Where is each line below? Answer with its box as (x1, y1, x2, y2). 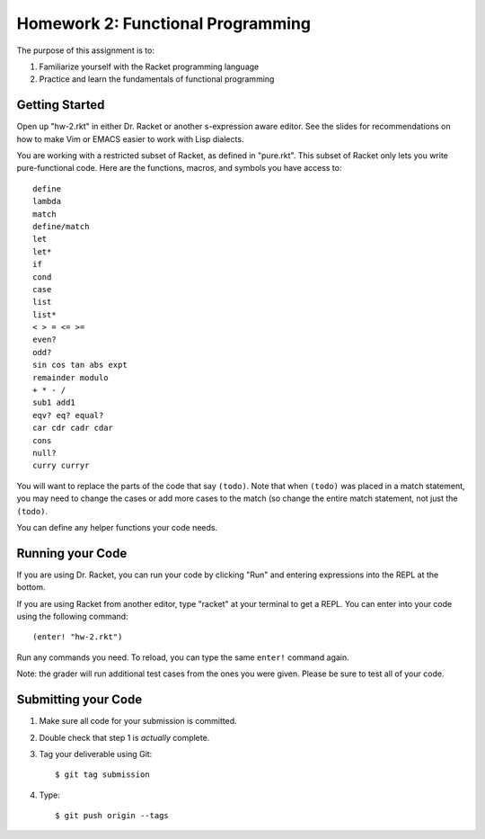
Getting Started (16, 97, 105, 112)
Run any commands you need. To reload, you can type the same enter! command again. (16, 652, 349, 663)
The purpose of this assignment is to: (16, 45, 154, 56)
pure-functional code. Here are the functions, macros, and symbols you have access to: (16, 163, 342, 174)
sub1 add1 (32, 397, 75, 408)
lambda (32, 196, 62, 207)
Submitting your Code (16, 692, 143, 708)
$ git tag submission (55, 770, 150, 780)
